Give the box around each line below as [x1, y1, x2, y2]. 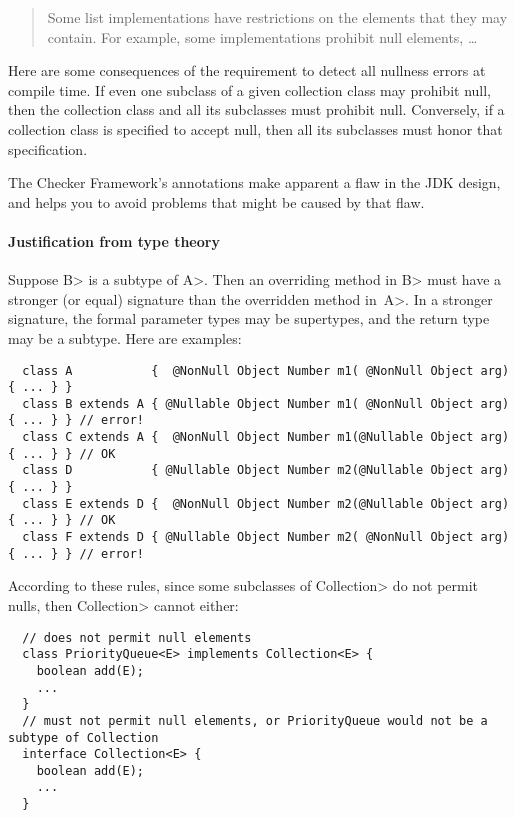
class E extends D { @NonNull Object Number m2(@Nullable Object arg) [22, 496, 510, 511]
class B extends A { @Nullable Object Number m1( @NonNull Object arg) [22, 396, 510, 411]
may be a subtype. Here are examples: [8, 327, 242, 348]
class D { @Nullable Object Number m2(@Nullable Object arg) [22, 463, 510, 478]
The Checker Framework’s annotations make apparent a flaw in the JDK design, [8, 172, 501, 193]
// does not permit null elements [22, 630, 252, 645]
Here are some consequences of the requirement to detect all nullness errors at [8, 60, 486, 81]
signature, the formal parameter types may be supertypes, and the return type [8, 308, 490, 329]
